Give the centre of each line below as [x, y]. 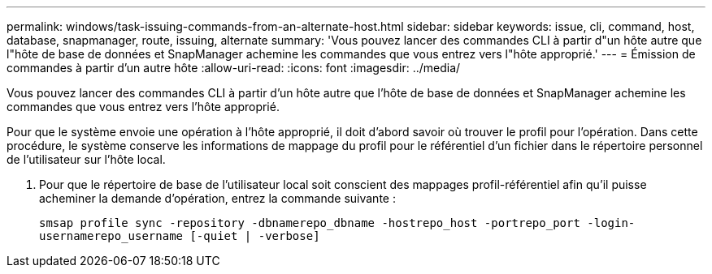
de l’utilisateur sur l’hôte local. [86, 159]
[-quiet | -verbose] [255, 236]
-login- [611, 223]
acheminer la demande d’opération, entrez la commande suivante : [217, 198]
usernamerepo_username [111, 236]
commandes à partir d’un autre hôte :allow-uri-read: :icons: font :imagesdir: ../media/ [234, 68]
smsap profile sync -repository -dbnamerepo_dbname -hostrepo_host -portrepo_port [310, 223]
